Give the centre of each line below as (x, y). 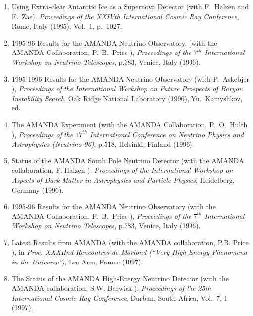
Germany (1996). (37, 189)
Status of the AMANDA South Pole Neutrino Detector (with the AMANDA (128, 160)
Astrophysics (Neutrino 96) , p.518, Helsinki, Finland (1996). (103, 144)
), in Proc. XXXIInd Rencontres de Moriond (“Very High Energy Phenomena (129, 252)
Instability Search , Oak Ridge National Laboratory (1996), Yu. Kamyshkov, (127, 98)
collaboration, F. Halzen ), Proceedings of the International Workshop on (122, 170)
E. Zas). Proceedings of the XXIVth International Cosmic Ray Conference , (125, 16)
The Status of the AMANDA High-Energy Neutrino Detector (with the (120, 278)
